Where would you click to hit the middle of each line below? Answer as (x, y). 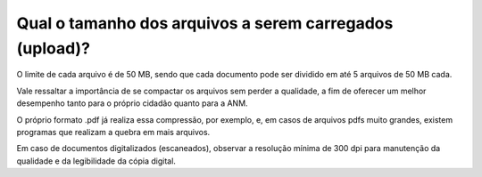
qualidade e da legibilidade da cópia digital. (96, 161)
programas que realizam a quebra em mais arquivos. (113, 132)
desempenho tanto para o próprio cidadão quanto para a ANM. (133, 103)
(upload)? (54, 48)
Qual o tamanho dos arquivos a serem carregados (205, 23)
